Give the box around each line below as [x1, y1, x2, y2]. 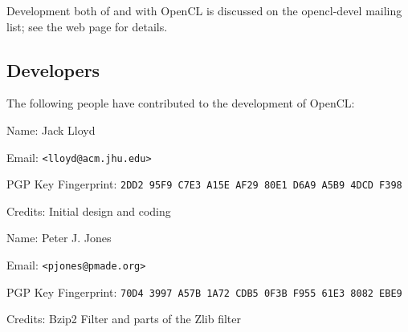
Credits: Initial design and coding [6, 202, 171, 219]
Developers [6, 57, 100, 82]
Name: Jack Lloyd [6, 121, 96, 138]
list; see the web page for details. [6, 18, 168, 34]
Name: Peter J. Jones [6, 229, 112, 246]
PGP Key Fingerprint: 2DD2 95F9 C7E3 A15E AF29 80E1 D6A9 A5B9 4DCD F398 [6, 176, 402, 192]
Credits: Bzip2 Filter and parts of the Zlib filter [6, 310, 241, 327]
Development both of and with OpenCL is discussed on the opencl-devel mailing [6, 2, 402, 18]
